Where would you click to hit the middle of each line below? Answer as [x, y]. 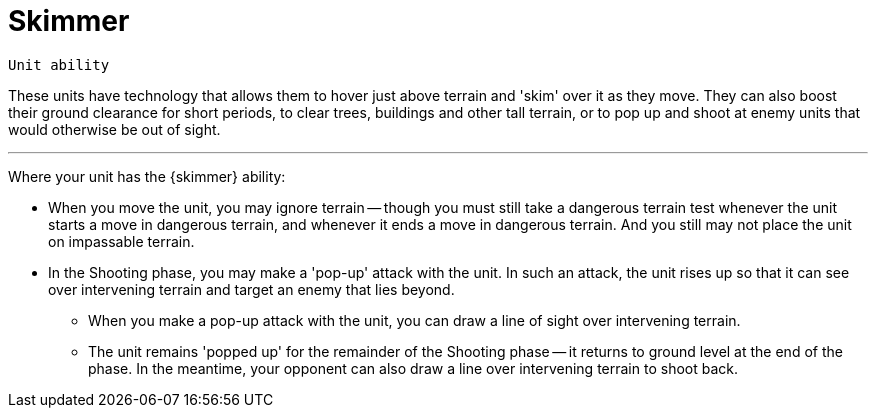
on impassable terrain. [121, 241]
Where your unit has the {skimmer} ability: [147, 176]
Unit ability [59, 64]
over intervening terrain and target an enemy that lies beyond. [251, 289]
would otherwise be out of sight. [114, 129]
